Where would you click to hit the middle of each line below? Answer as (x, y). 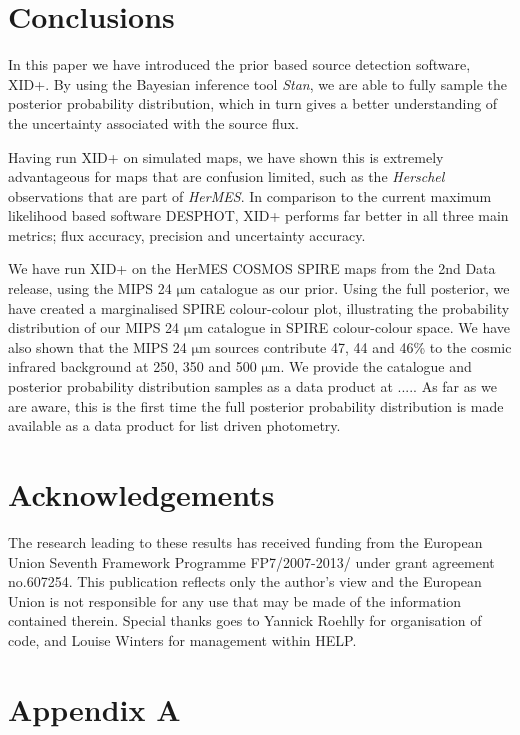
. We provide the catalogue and (376, 366)
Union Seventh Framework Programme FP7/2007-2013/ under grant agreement (251, 561)
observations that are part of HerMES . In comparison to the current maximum (250, 195)
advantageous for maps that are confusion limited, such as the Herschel (226, 176)
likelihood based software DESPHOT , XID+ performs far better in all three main (258, 215)
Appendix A (94, 708)
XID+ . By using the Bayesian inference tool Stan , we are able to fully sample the (257, 83)
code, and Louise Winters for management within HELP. (182, 639)
